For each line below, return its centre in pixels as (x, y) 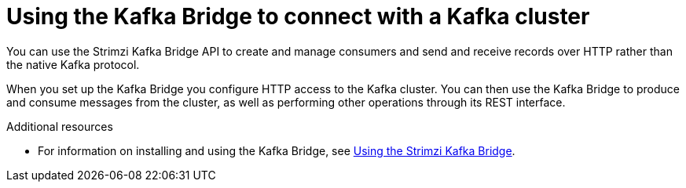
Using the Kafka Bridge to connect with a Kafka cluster (298, 16)
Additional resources (60, 126)
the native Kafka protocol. (73, 64)
